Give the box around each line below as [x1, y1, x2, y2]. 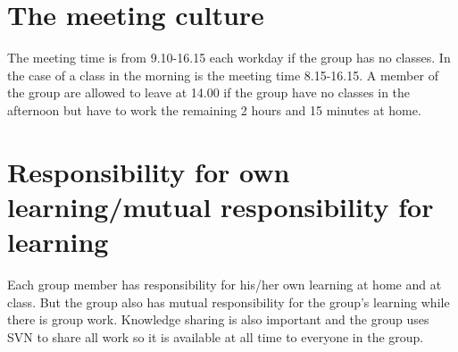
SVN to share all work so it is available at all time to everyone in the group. [7, 327, 424, 346]
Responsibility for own [7, 153, 290, 189]
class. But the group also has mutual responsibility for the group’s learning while [7, 292, 450, 311]
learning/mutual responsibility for [7, 188, 434, 224]
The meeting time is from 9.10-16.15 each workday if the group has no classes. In [7, 48, 451, 67]
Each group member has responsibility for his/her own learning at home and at [7, 275, 442, 293]
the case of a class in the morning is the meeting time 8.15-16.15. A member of [7, 65, 438, 84]
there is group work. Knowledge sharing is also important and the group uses [7, 310, 429, 329]
